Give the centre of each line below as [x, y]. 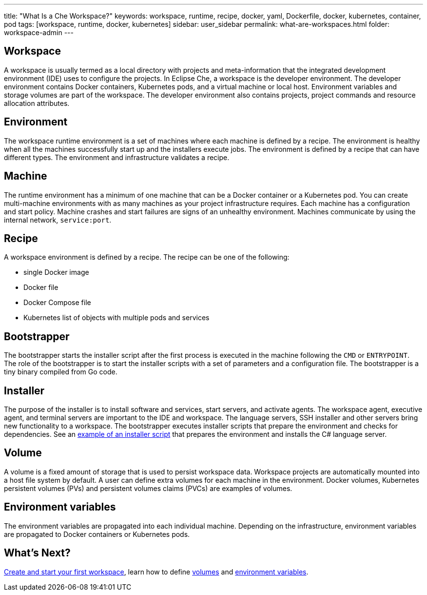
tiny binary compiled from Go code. [61, 372]
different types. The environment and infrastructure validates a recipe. [117, 157]
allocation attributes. [37, 103]
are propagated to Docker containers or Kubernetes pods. [97, 534]
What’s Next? [37, 553]
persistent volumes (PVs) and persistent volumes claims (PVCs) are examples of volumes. [148, 488]
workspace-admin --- [39, 32]
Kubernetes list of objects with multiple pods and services [116, 318]
